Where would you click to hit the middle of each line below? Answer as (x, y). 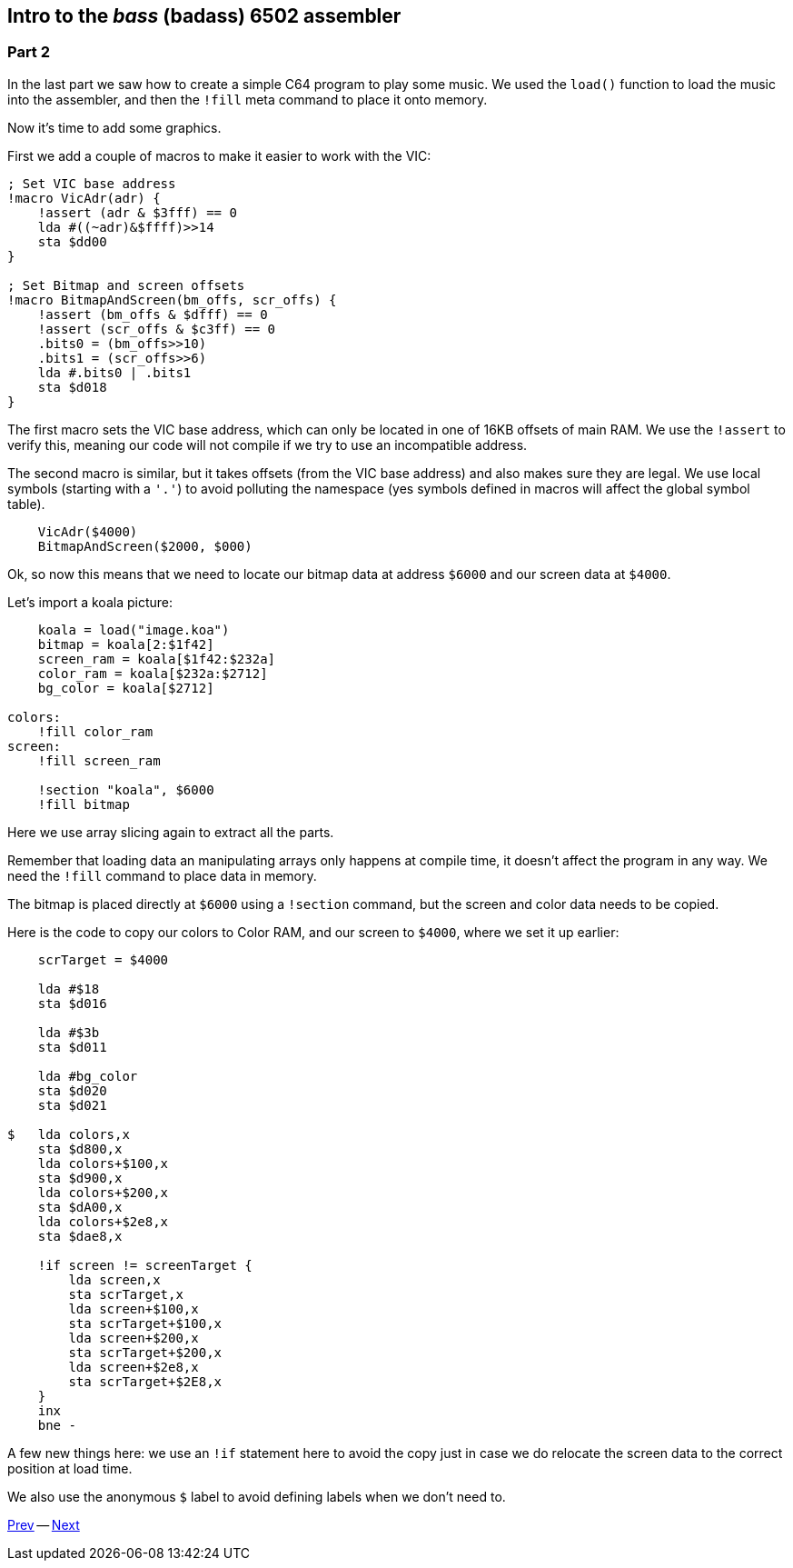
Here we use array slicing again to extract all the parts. (171, 832)
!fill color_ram (95, 731)
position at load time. (70, 1468)
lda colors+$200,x (103, 1192)
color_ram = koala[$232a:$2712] (153, 673)
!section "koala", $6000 (126, 789)
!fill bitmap (84, 804)
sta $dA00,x (80, 1207)
